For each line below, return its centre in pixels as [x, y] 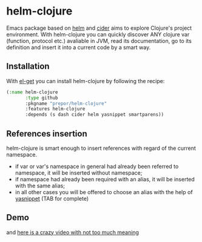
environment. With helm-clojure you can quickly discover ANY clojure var [98, 34]
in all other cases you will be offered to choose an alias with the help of [104, 192]
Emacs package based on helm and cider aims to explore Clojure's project [99, 28]
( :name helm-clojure [32, 92]
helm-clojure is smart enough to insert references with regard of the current [101, 148]
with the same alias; [40, 186]
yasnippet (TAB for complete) [52, 198]
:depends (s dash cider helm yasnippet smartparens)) [95, 115]
